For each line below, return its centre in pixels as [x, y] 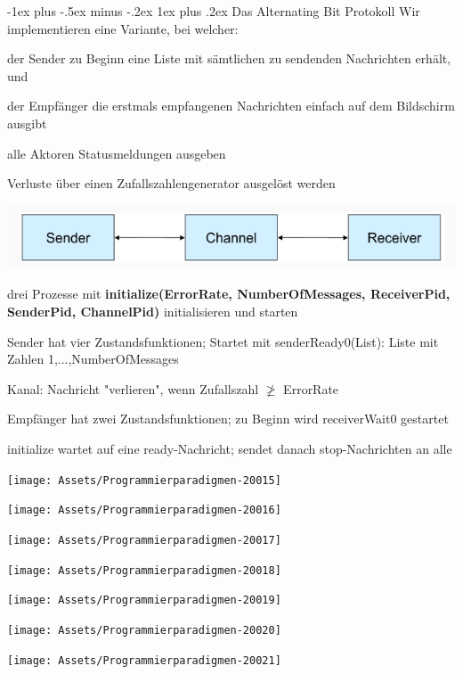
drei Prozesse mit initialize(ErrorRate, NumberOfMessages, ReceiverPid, [229, 294]
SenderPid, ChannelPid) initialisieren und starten [153, 312]
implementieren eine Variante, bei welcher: [123, 28]
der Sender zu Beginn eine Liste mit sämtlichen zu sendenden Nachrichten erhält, [229, 58]
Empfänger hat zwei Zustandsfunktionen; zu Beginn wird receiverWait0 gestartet [228, 419]
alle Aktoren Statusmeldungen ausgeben [117, 153]
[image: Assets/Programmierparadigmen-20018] [144, 570]
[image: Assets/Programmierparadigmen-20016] [144, 510]
